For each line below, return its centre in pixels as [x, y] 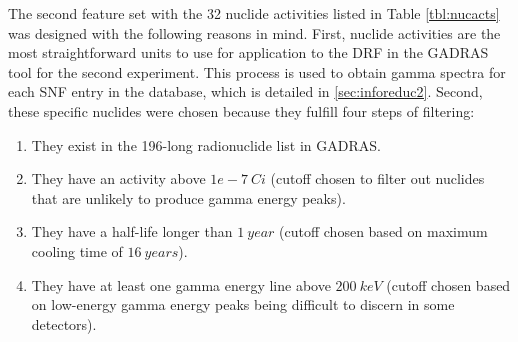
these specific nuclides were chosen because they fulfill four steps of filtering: [241, 110]
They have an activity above [118, 178]
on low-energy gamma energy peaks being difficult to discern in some [243, 304]
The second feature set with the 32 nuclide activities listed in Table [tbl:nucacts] [254, 13]
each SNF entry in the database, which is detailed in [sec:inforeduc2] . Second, [245, 91]
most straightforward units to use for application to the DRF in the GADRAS [248, 52]
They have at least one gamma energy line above [181, 284]
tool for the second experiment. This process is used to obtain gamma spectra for [257, 71]
